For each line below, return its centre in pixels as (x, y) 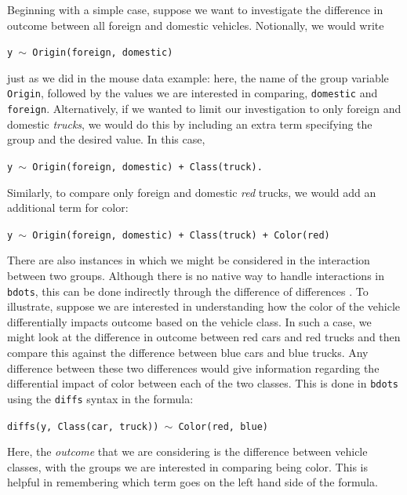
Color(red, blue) (223, 426)
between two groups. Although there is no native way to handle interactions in (196, 276)
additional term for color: (68, 207)
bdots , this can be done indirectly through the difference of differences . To (188, 291)
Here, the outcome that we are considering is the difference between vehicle (187, 451)
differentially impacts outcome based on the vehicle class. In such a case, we (189, 321)
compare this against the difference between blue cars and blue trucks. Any (188, 353)
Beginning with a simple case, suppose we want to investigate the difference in (195, 9)
